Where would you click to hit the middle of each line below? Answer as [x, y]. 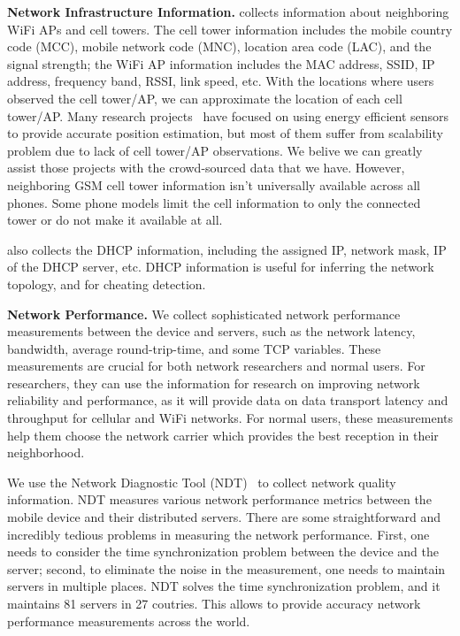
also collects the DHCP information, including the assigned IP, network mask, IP [227, 249]
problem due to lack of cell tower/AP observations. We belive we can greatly [215, 150]
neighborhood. [46, 452]
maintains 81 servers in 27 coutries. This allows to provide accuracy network [214, 603]
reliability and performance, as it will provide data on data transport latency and [228, 400]
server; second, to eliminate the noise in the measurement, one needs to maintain [226, 568]
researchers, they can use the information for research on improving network [214, 383]
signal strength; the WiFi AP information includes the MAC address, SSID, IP [221, 63]
